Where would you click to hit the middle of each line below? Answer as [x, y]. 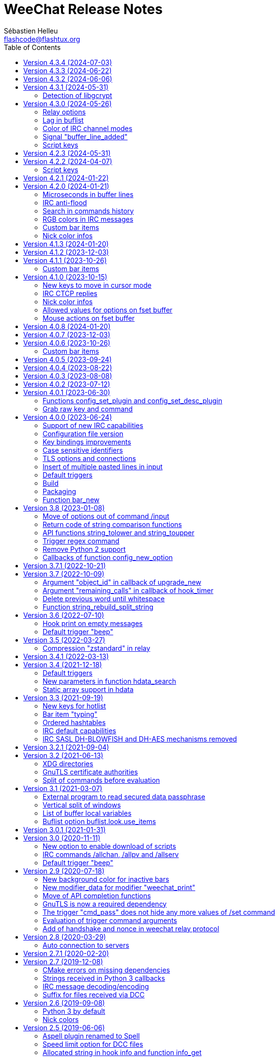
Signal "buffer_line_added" [85, 136]
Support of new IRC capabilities [93, 425]
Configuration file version [83, 433]
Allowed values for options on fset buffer [108, 310]
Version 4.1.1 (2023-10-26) [65, 260]
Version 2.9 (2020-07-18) [64, 871]
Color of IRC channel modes [88, 128]
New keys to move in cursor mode [97, 285]
